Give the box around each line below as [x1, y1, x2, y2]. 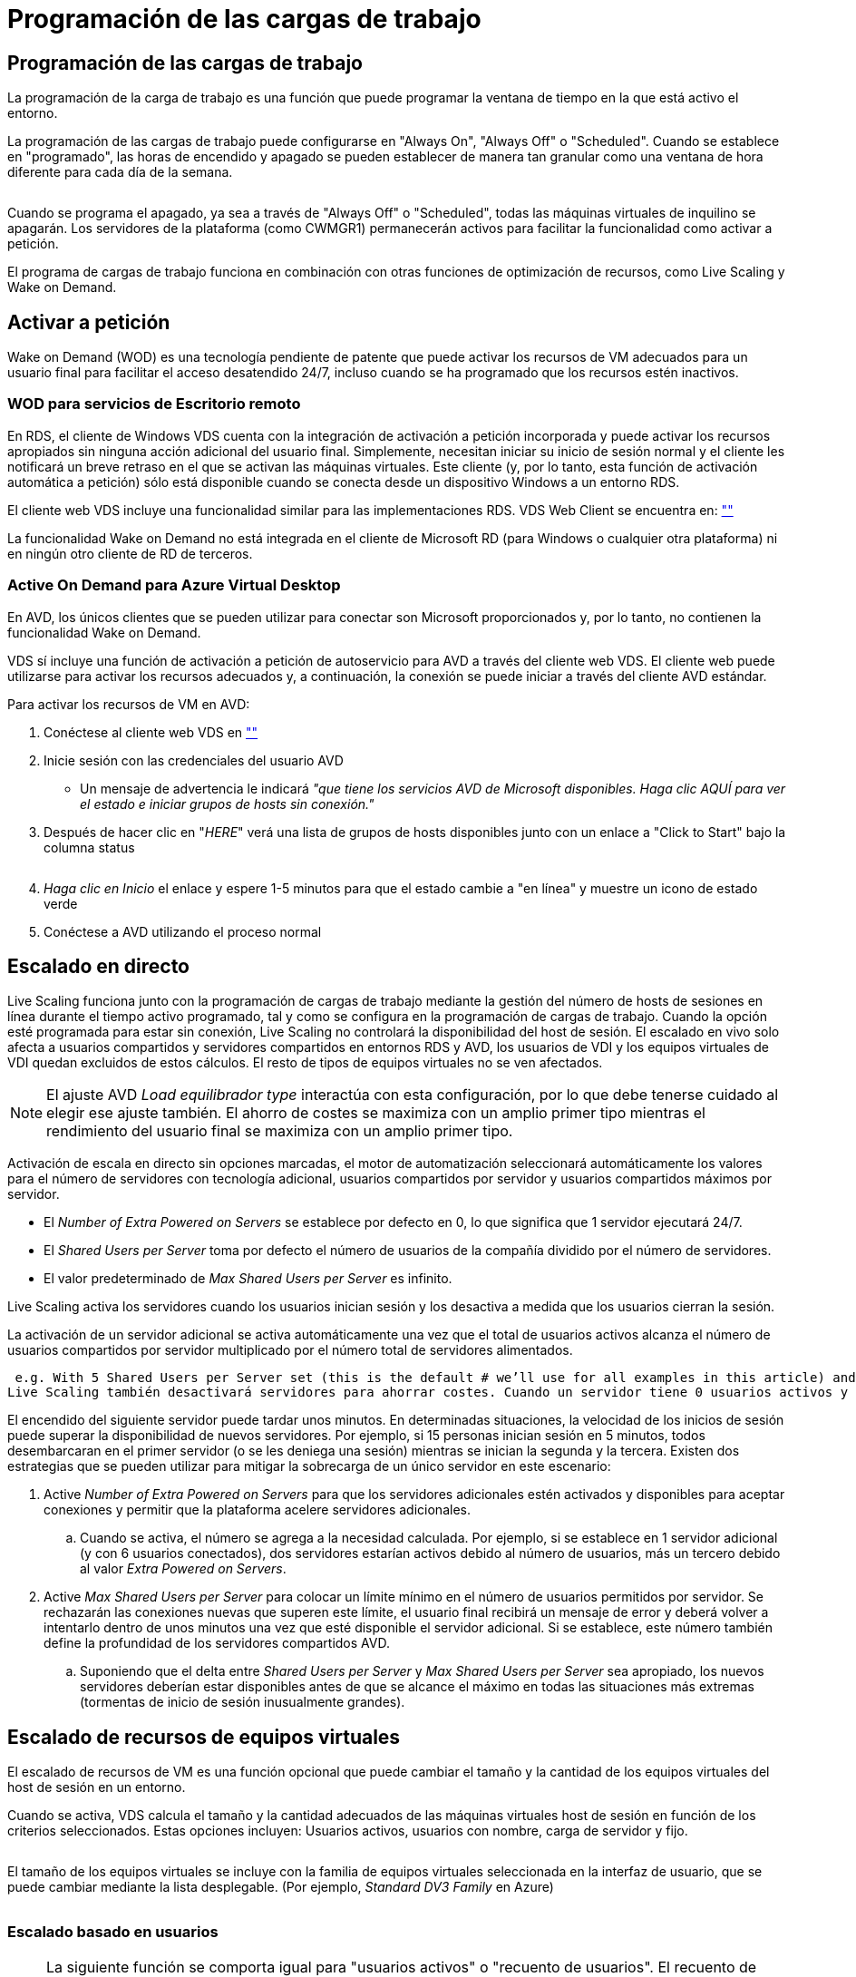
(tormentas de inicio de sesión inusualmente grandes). [80, 1694, 405, 1710]
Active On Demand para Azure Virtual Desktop [7, 576, 341, 595]
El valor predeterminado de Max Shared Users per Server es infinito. [44, 1271, 452, 1287]
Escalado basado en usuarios [7, 1922, 219, 1941]
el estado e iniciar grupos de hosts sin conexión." [80, 795, 374, 812]
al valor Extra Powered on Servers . [80, 1561, 287, 1577]
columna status [44, 839, 135, 855]
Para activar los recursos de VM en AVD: [7, 696, 250, 712]
